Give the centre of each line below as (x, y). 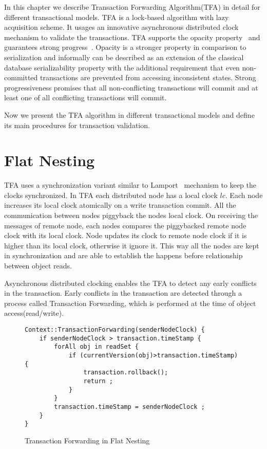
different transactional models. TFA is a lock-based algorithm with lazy (117, 17)
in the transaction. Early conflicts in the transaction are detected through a (123, 293)
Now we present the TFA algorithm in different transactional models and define (129, 114)
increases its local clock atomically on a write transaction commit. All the (120, 205)
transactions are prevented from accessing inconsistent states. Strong (148, 77)
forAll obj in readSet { (96, 347)
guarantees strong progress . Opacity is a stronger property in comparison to (125, 47)
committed (21, 77)
